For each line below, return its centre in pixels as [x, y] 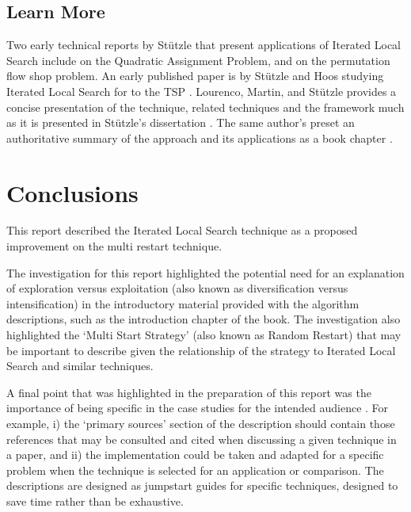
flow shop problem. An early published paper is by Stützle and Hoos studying [195, 76]
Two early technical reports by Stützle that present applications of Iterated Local [204, 45]
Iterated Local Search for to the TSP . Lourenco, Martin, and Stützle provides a [202, 91]
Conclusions [72, 192]
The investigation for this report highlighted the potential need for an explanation [205, 272]
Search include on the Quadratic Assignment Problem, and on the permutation [198, 60]
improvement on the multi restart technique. [114, 246]
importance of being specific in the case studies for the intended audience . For [198, 408]
